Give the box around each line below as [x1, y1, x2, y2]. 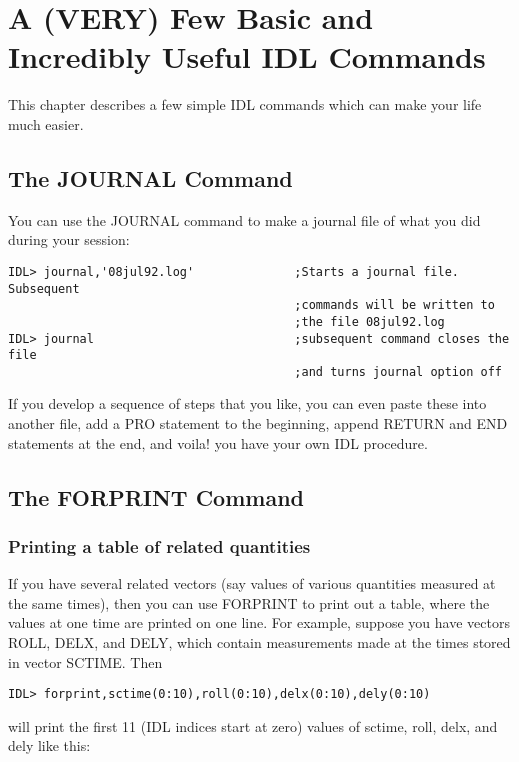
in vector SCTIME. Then [8, 651, 163, 672]
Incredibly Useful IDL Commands [8, 36, 486, 77]
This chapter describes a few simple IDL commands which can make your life [8, 94, 482, 115]
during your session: [8, 229, 130, 250]
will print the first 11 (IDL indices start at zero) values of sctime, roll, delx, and [8, 715, 498, 736]
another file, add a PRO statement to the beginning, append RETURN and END [8, 413, 508, 434]
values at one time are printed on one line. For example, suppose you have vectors [8, 612, 510, 633]
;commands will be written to [294, 298, 495, 313]
